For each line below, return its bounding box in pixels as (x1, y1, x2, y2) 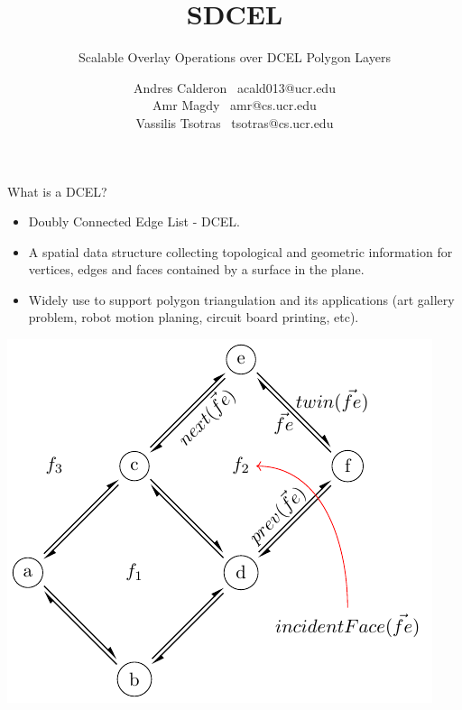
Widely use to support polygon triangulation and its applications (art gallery (28, 290, 455, 309)
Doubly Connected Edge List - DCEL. (28, 212, 240, 231)
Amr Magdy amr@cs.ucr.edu (152, 96, 317, 115)
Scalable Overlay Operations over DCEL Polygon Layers (79, 48, 391, 67)
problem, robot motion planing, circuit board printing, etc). (28, 308, 359, 327)
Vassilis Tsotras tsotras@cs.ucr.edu (135, 113, 334, 132)
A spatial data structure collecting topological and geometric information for (28, 242, 453, 261)
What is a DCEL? (7, 181, 107, 200)
